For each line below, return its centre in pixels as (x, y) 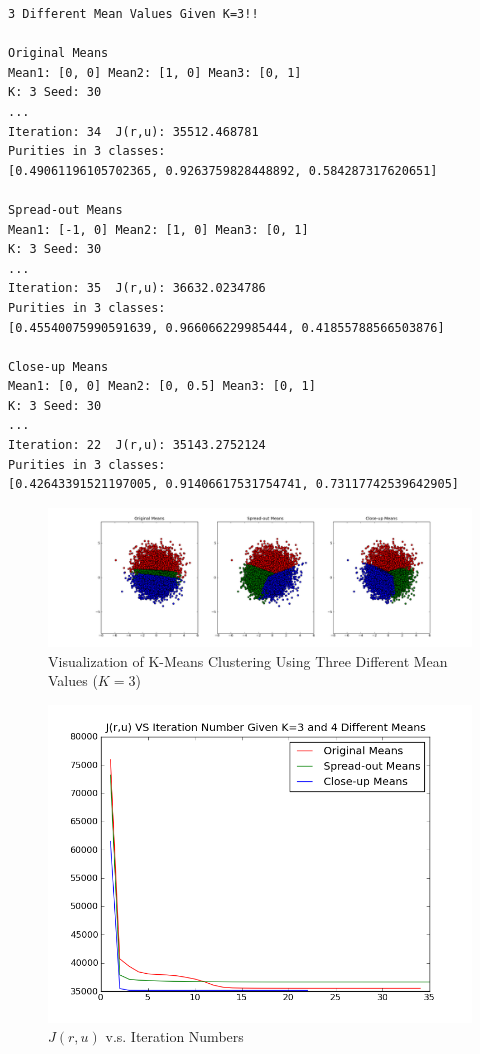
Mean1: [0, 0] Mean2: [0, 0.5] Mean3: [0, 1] (162, 386)
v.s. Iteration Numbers (174, 1036)
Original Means (58, 53)
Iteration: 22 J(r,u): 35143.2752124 (137, 445)
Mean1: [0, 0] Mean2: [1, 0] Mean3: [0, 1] (155, 72)
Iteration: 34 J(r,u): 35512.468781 (133, 131)
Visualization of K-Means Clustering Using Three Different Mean (248, 660)
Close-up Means (58, 366)
